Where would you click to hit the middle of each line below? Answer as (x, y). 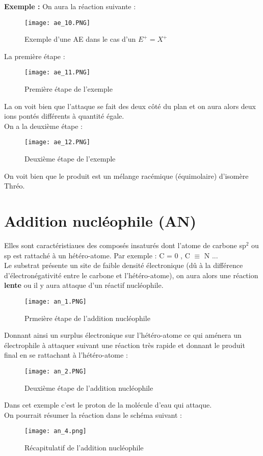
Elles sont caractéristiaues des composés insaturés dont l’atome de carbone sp (125, 245)
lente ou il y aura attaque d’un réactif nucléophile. (84, 285)
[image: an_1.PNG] (56, 302)
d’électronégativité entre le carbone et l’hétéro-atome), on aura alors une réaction (131, 275)
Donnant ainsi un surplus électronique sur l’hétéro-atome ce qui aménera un (123, 335)
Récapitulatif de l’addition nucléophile (84, 448)
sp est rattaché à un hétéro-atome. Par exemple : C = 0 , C (97, 255)
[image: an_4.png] (56, 431)
